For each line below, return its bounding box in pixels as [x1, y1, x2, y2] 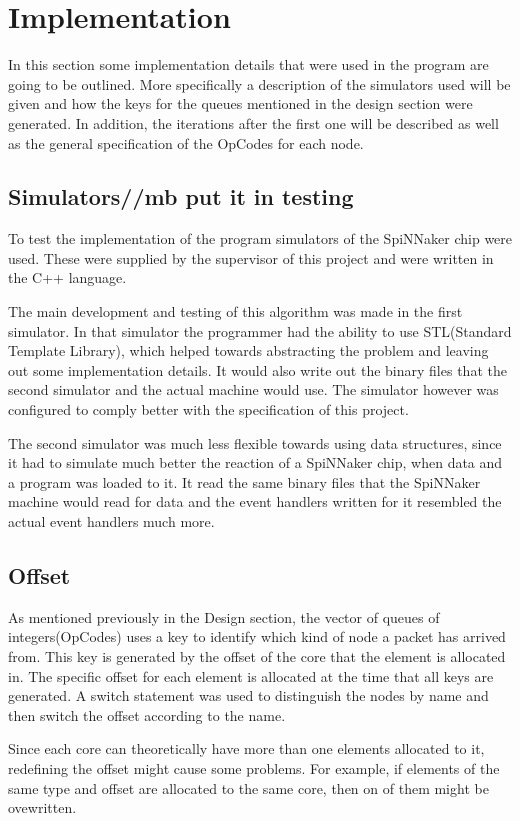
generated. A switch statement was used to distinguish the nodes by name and [8, 685, 489, 706]
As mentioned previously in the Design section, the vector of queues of [8, 606, 440, 627]
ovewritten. [8, 797, 77, 818]
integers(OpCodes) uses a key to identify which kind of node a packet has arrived [8, 626, 506, 647]
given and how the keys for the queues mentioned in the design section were [8, 93, 473, 114]
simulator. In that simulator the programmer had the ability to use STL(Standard [8, 320, 512, 341]
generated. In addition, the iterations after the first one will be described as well [8, 112, 499, 133]
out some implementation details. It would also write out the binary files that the [8, 359, 507, 380]
